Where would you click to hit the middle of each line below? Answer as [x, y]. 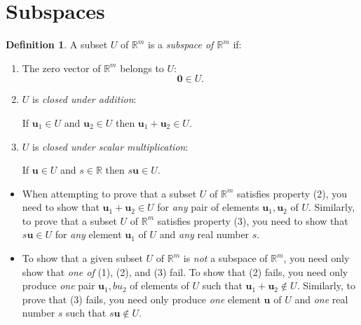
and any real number [204, 234]
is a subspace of [181, 44]
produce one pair [59, 285]
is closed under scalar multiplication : [110, 146]
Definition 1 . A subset [57, 44]
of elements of [159, 285]
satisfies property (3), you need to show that [253, 220]
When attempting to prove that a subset [109, 193]
